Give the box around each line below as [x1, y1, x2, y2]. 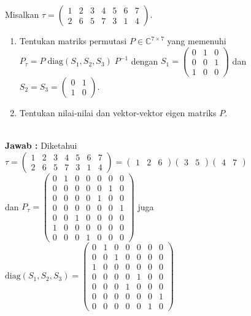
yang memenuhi [167, 34, 226, 47]
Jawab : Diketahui [5, 138, 77, 151]
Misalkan [5, 8, 39, 20]
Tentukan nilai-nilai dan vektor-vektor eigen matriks [19, 106, 217, 119]
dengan [131, 54, 158, 67]
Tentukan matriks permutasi [19, 34, 127, 47]
